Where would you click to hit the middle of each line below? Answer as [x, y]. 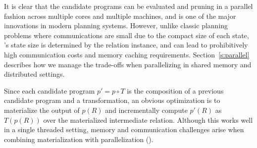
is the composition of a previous [175, 90]
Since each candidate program [50, 90]
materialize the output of [42, 110]
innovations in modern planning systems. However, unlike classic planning [116, 25]
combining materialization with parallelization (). [79, 139]
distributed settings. [34, 74]
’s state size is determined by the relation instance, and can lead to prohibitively [126, 45]
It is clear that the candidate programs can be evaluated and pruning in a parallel [128, 6]
